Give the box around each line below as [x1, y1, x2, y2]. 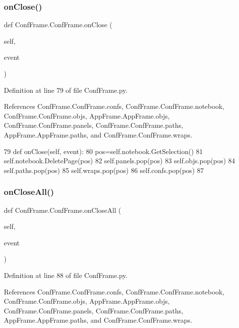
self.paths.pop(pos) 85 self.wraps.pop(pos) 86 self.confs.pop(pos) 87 [4, 165, 204, 175]
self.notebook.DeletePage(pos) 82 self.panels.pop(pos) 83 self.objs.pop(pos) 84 [4, 155, 235, 166]
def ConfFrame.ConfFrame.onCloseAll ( [4, 205, 121, 215]
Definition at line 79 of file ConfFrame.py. [4, 85, 127, 95]
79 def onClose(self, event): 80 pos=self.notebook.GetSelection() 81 [4, 146, 203, 156]
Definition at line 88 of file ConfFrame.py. [4, 270, 127, 280]
